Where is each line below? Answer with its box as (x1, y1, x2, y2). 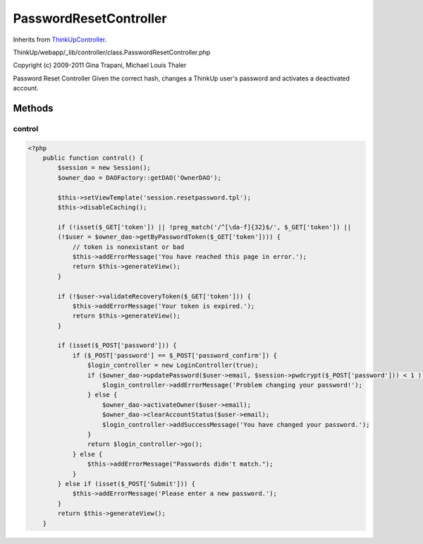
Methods (13, 102, 54, 114)
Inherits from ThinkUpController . (13, 35, 107, 44)
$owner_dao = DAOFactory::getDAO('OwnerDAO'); (57, 174, 221, 181)
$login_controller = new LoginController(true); (87, 361, 259, 370)
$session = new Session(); (57, 164, 151, 172)
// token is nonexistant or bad (72, 243, 185, 250)
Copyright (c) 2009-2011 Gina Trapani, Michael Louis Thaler (13, 61, 187, 70)
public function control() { (42, 154, 144, 162)
